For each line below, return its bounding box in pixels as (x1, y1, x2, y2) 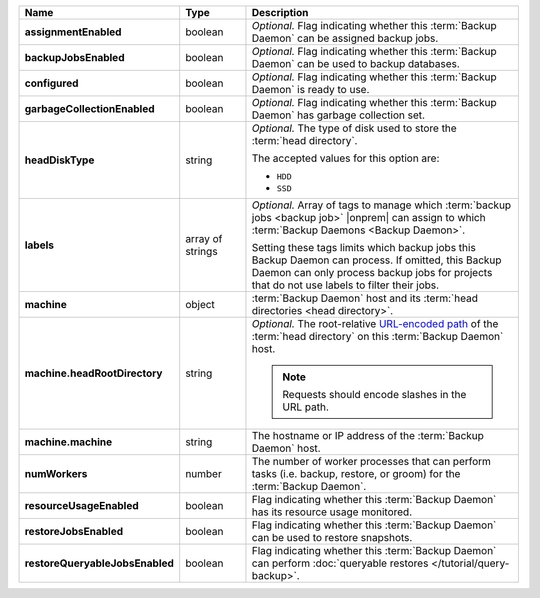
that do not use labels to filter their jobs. (251, 278, 440, 292)
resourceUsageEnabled (24, 499, 139, 512)
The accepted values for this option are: (251, 151, 440, 165)
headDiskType (24, 153, 95, 167)
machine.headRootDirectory (24, 366, 163, 380)
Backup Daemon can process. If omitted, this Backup (251, 253, 502, 267)
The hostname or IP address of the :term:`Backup (251, 429, 485, 442)
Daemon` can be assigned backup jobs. (251, 31, 439, 45)
